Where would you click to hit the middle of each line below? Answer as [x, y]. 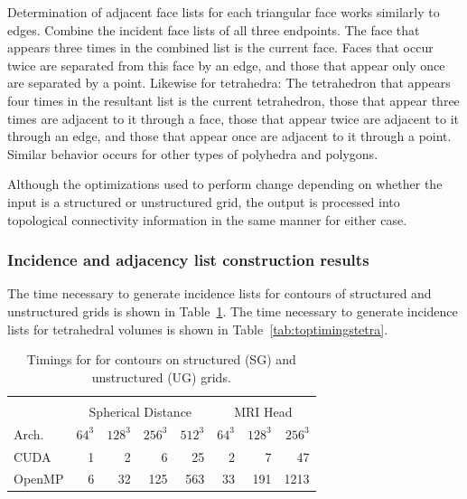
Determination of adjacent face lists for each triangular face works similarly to [224, 12]
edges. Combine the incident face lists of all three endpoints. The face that [214, 29]
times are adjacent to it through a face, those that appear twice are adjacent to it [233, 118]
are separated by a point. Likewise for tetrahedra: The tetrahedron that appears [229, 83]
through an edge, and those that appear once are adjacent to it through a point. [229, 136]
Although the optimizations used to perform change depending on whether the [225, 184]
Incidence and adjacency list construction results [188, 260]
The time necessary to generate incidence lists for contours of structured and [219, 293]
